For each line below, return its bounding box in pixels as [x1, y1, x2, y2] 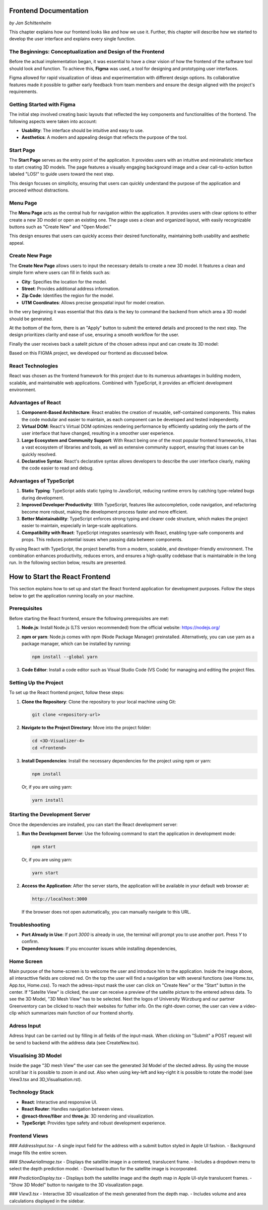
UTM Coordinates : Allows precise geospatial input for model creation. [21, 299, 165, 305]
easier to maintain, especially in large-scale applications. [21, 523, 138, 529]
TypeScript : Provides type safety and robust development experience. [21, 1119, 166, 1126]
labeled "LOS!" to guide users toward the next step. [9, 171, 114, 177]
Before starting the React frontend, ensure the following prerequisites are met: [9, 615, 169, 621]
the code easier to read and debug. [21, 465, 94, 471]
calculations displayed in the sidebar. [9, 1198, 85, 1204]
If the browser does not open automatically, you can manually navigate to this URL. [21, 909, 191, 915]
